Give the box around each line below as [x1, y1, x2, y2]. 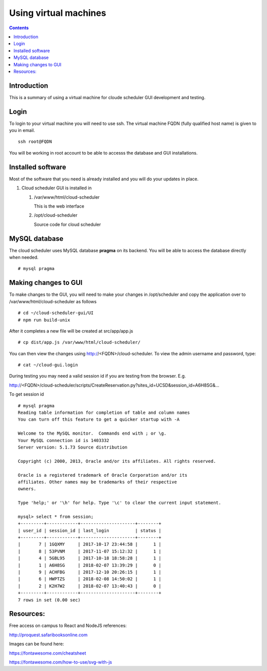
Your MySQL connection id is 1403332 [18, 438, 110, 443]
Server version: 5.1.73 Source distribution [18, 444, 128, 450]
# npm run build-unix [18, 317, 70, 323]
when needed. [9, 254, 39, 260]
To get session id [9, 391, 44, 397]
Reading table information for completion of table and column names [18, 410, 190, 416]
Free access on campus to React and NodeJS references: [9, 622, 127, 629]
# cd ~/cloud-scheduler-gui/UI [18, 310, 94, 316]
